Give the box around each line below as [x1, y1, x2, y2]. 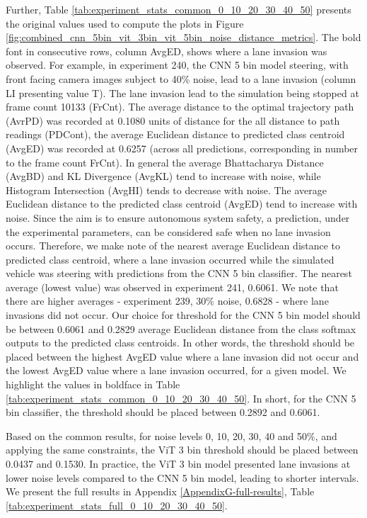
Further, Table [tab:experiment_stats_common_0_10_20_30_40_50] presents [6, 2, 351, 16]
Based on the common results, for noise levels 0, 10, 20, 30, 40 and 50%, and [6, 428, 337, 443]
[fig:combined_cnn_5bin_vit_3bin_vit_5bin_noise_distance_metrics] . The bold [6, 30, 361, 45]
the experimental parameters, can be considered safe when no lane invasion [6, 224, 331, 239]
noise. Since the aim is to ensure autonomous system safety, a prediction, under [6, 210, 350, 225]
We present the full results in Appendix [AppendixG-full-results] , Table [6, 484, 315, 499]
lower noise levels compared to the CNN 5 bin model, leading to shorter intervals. [6, 470, 359, 485]
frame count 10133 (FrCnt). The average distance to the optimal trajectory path [6, 99, 354, 114]
